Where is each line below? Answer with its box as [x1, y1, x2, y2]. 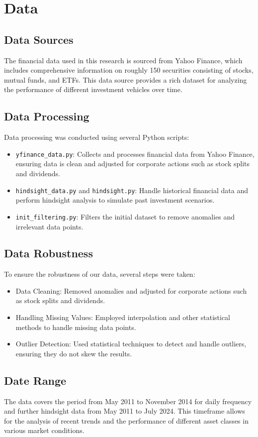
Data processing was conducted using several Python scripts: [4, 132, 189, 142]
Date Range [4, 372, 67, 388]
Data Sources [4, 31, 74, 47]
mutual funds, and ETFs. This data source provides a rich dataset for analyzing [4, 74, 247, 85]
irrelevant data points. [15, 221, 84, 231]
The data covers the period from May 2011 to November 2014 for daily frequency [4, 396, 252, 406]
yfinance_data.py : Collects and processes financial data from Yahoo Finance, [15, 148, 255, 159]
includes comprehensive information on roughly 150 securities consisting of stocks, [4, 65, 254, 75]
